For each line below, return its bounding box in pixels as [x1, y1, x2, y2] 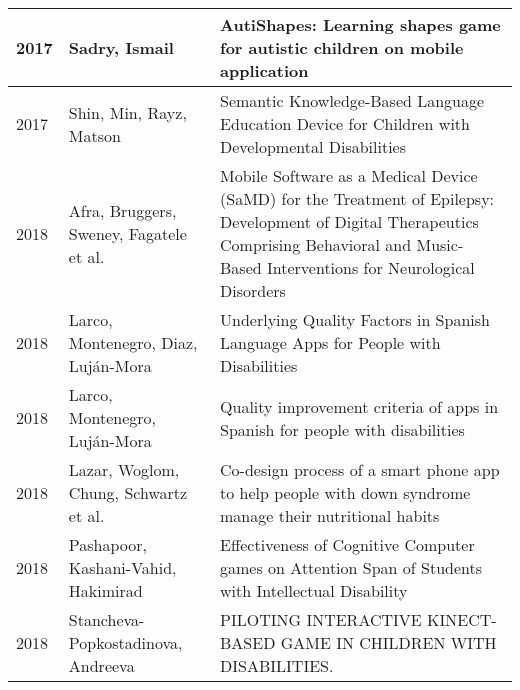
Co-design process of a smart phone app [220, 458, 500, 481]
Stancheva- [68, 608, 145, 631]
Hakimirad [68, 579, 143, 602]
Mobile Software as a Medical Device [220, 164, 478, 187]
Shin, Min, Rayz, [68, 100, 187, 124]
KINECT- [427, 608, 497, 631]
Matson [68, 123, 121, 147]
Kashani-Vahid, [68, 556, 177, 579]
